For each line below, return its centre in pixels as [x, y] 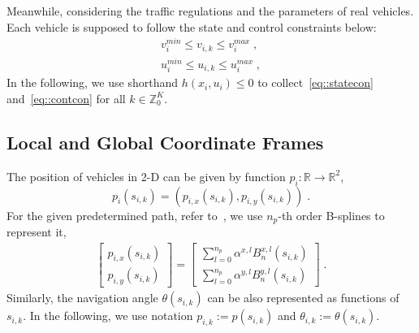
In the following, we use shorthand [92, 82]
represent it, [37, 231]
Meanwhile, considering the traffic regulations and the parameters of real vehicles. [210, 11]
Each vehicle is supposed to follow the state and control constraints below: [192, 26]
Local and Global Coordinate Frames [165, 142]
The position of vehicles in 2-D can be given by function [146, 176]
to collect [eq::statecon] [315, 82]
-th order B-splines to [331, 215]
